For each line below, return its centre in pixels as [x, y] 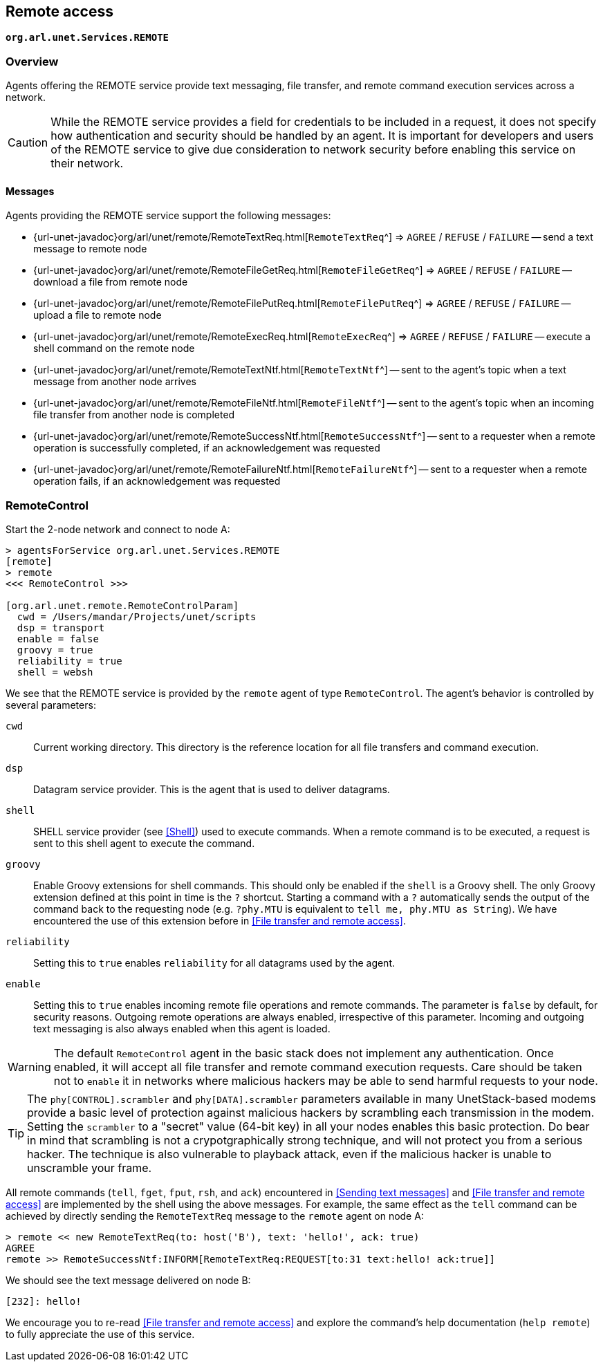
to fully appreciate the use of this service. [100, 1335]
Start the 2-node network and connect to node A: [118, 530]
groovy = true [55, 650]
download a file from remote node [111, 282]
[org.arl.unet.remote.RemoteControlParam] [122, 606]
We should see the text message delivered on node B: [128, 1281]
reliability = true [69, 661]
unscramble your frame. [90, 1168]
